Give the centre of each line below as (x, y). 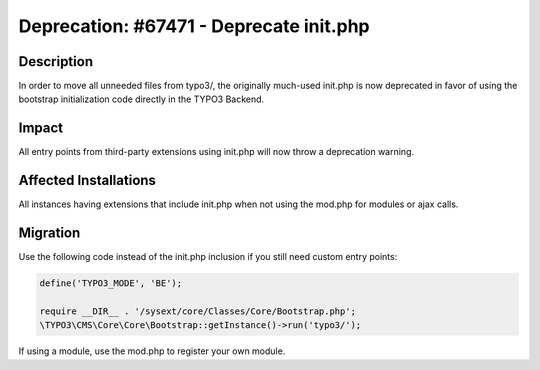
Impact (41, 128)
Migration (49, 233)
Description (56, 61)
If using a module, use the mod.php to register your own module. (152, 351)
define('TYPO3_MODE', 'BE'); (111, 283)
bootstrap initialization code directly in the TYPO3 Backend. (141, 99)
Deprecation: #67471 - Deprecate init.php (194, 26)
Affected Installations (87, 180)
